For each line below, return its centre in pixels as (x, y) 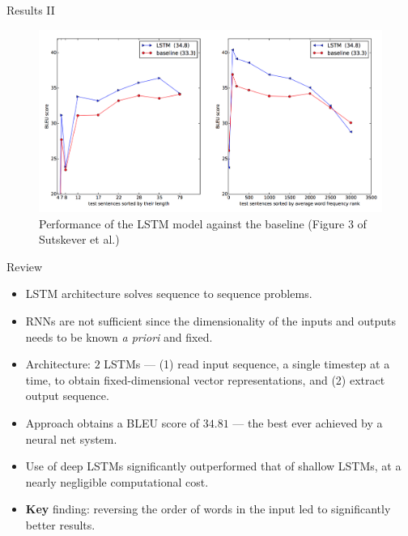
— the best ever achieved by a (308, 423)
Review (25, 266)
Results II (31, 10)
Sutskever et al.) (79, 239)
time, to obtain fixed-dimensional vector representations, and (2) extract (205, 379)
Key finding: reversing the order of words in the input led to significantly (208, 509)
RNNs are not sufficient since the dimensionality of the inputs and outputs (211, 321)
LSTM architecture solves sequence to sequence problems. (169, 294)
